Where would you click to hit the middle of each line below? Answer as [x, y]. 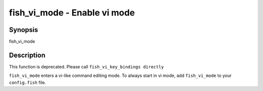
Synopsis [24, 30]
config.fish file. [28, 82]
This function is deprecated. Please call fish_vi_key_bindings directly [86, 67]
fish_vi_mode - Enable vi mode [72, 13]
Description [27, 55]
